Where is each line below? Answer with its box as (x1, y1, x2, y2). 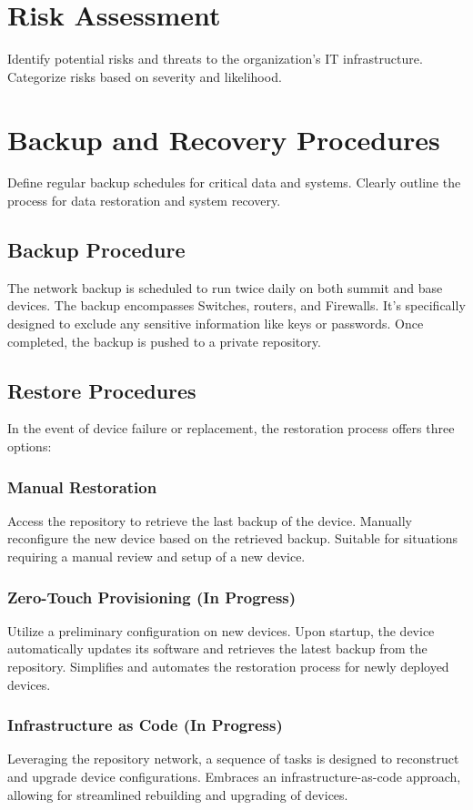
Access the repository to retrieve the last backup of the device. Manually (7, 511, 412, 530)
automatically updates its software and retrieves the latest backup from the (7, 639, 428, 658)
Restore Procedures (7, 376, 196, 404)
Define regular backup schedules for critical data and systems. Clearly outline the (7, 173, 461, 192)
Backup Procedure (7, 236, 186, 264)
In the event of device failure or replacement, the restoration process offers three (7, 419, 455, 438)
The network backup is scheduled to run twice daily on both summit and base (7, 278, 443, 297)
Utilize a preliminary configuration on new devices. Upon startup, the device (7, 621, 435, 640)
